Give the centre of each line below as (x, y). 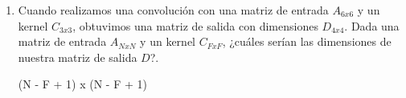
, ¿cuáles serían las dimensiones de (307, 41)
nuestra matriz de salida (78, 57)
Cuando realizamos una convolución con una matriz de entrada (173, 10)
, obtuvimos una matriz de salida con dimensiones (195, 25)
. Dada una (372, 25)
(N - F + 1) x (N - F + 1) (82, 84)
